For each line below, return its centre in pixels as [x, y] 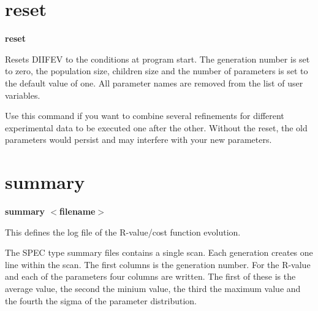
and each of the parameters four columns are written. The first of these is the [150, 276]
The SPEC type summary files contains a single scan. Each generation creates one [159, 252]
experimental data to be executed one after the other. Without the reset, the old [156, 127]
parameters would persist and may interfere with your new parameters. [138, 140]
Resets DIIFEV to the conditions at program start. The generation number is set [157, 59]
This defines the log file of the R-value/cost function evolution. [123, 232]
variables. [23, 95]
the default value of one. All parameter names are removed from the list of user [154, 83]
